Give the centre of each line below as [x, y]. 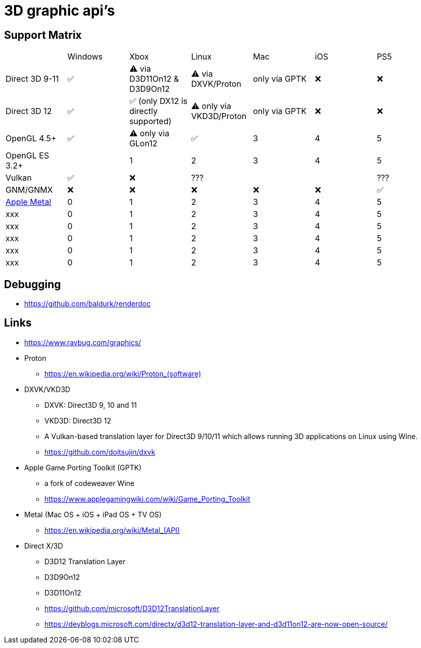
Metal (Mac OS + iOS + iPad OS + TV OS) [93, 514]
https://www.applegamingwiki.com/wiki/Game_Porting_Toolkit [147, 499]
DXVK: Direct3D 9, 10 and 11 [91, 405]
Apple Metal [29, 202]
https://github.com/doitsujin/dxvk [100, 452]
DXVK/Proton [216, 84]
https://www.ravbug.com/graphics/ [83, 342]
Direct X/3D [44, 546]
